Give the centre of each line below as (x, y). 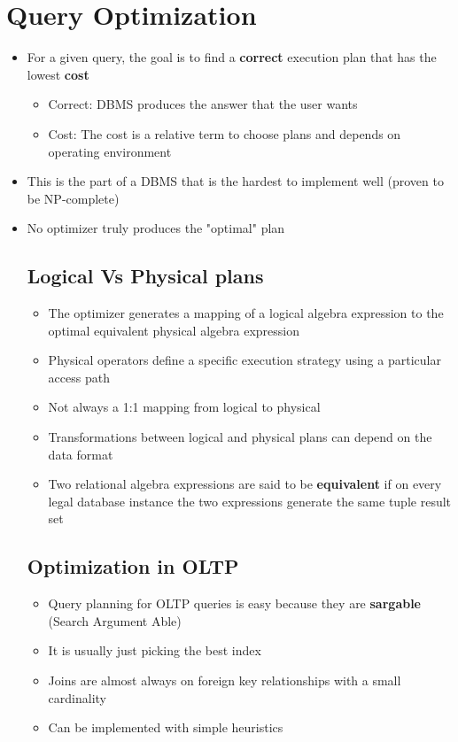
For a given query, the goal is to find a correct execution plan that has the (232, 57)
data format (81, 454)
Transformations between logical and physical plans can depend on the (240, 437)
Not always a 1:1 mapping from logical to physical (184, 407)
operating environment (110, 151)
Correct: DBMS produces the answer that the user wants (203, 104)
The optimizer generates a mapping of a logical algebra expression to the (246, 313)
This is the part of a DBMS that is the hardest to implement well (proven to (235, 181)
